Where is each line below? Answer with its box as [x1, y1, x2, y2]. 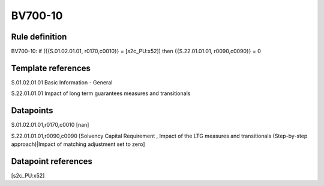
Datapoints [11, 105, 53, 116]
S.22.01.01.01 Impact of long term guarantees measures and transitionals [11, 90, 191, 97]
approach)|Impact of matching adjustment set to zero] [11, 141, 145, 148]
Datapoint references [11, 156, 93, 166]
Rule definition [11, 32, 67, 42]
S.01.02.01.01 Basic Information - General [11, 78, 113, 86]
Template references [11, 63, 91, 73]
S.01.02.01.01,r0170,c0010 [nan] [11, 121, 89, 129]
